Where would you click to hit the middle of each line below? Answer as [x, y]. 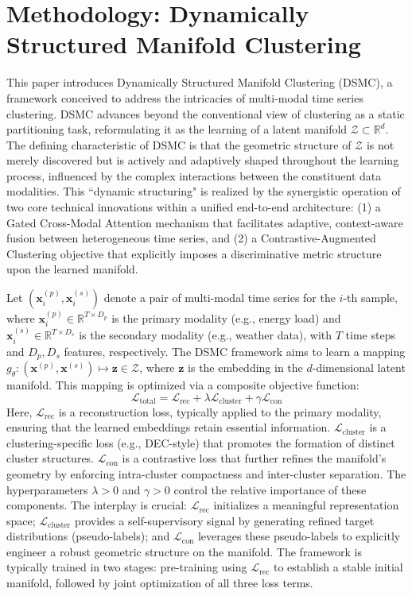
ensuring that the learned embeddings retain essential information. [169, 427]
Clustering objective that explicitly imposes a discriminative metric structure [194, 253]
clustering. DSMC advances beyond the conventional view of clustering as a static [206, 113]
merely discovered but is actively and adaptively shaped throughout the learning [203, 160]
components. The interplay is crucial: [97, 505]
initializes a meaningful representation [306, 505]
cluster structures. [51, 458]
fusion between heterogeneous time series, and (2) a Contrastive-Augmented [191, 238]
